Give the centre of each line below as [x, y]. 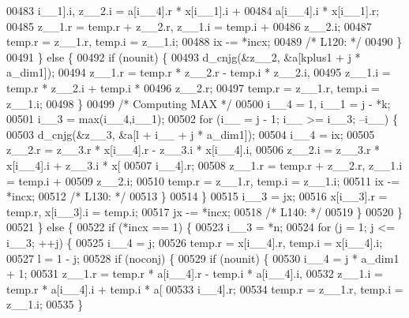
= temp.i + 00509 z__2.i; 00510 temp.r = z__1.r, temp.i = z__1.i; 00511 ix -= [203, 180]
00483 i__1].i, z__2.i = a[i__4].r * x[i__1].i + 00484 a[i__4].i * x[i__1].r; [193, 10]
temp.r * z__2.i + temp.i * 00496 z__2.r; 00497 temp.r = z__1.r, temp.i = [193, 87]
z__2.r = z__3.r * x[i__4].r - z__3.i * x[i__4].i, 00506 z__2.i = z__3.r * [193, 150]
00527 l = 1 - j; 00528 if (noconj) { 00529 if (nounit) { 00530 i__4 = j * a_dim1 [203, 258]
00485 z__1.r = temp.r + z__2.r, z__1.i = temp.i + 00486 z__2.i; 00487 [189, 26]
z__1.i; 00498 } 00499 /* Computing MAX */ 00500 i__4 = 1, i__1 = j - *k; [199, 103]
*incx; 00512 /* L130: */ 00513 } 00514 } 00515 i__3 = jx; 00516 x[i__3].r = [197, 196]
